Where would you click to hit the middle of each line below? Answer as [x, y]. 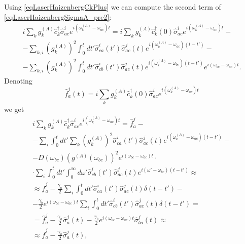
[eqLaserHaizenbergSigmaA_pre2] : [58, 16]
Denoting [18, 80]
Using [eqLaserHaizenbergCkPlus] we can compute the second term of [113, 7]
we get [14, 109]
